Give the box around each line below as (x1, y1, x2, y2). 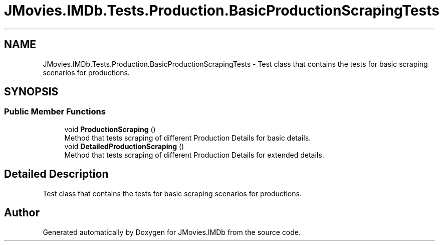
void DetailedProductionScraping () (64, 142, 184, 151)
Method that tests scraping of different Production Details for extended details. (64, 150, 324, 159)
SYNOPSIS (4, 85, 59, 98)
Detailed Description (4, 168, 109, 181)
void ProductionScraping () (64, 125, 156, 134)
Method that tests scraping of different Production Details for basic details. (64, 133, 311, 142)
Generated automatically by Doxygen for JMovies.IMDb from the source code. (43, 227, 301, 236)
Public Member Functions (4, 106, 106, 117)
